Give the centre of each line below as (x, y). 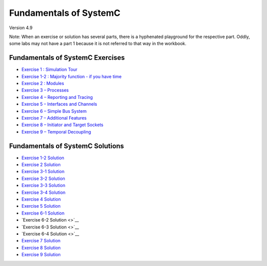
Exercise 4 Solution (41, 199)
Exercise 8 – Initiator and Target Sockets (63, 125)
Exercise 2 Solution (41, 165)
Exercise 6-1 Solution (43, 213)
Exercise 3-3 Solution (44, 185)
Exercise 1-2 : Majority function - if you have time (72, 76)
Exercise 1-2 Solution (43, 158)
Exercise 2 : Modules (43, 84)
